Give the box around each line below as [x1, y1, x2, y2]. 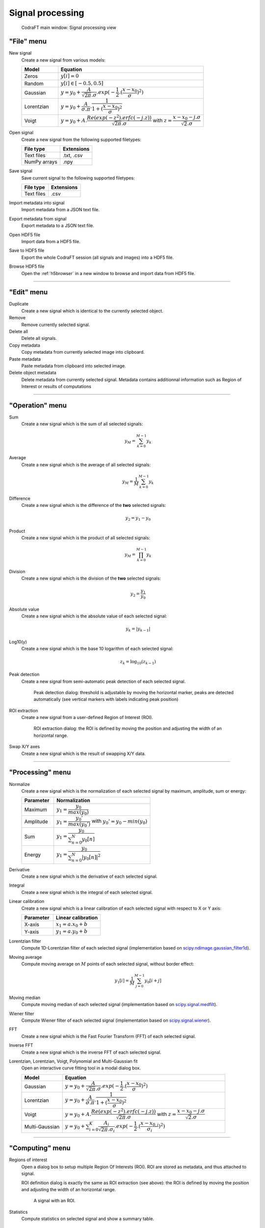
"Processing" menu [9, 768, 71, 777]
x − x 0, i [140, 1120, 159, 1127]
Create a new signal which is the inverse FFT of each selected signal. [21, 1049, 161, 1055]
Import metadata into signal [9, 199, 65, 206]
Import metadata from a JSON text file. [21, 207, 100, 213]
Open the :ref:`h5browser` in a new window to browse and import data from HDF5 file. [21, 270, 196, 276]
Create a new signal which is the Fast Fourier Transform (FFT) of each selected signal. [21, 1033, 196, 1039]
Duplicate [9, 301, 29, 307]
